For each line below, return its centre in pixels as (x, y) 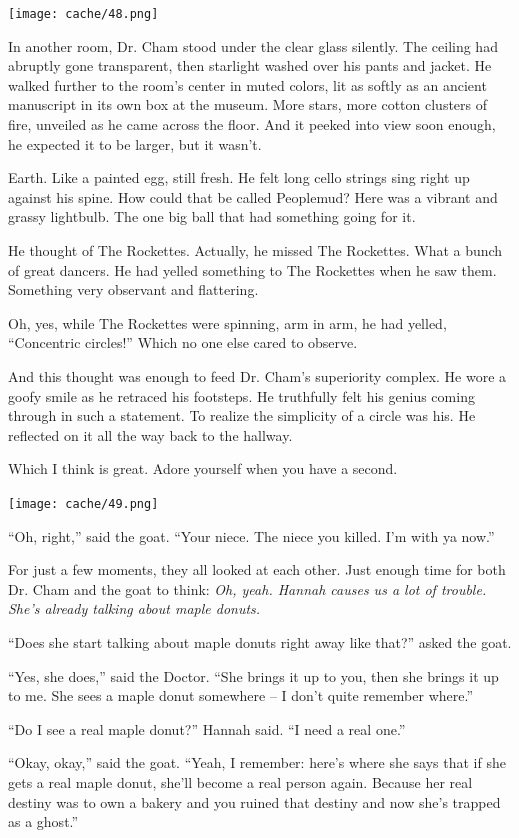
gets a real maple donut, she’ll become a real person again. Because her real (240, 781)
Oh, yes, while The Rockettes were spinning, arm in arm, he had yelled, (227, 322)
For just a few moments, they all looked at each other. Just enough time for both (257, 569)
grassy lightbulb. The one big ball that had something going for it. (212, 216)
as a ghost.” (43, 821)
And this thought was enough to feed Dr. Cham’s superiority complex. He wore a (257, 375)
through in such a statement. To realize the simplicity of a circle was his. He (242, 415)
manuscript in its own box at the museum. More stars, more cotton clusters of (248, 104)
